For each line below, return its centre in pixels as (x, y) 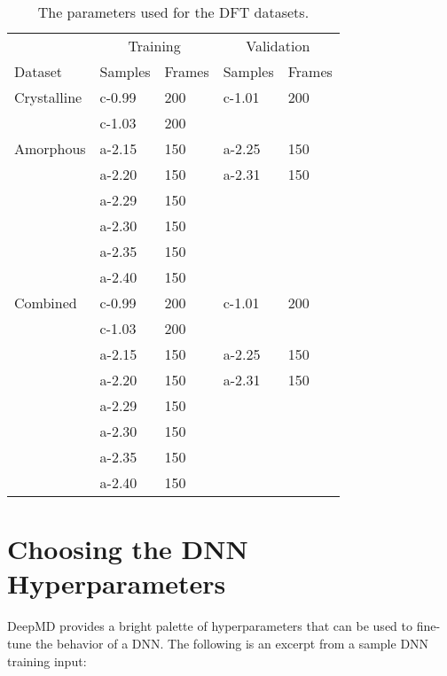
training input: (47, 660)
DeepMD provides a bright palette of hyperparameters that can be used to (210, 626)
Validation (278, 46)
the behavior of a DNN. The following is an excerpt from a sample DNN (232, 643)
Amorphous (50, 148)
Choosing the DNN (128, 549)
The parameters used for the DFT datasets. (173, 12)
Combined (46, 303)
